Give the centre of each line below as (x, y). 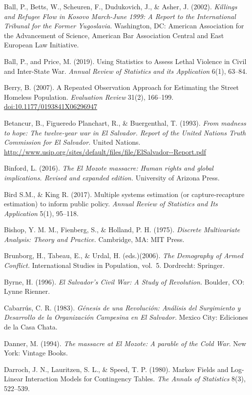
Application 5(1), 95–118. (41, 213)
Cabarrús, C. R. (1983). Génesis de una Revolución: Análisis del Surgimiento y (122, 307)
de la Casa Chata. (31, 327)
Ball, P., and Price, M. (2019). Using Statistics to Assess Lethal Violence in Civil (125, 61)
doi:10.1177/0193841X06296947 (51, 106)
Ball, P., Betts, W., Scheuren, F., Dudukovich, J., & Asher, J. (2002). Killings (121, 6)
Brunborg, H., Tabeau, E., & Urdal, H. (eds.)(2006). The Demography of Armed (124, 255)
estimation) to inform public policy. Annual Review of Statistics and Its (111, 204)
